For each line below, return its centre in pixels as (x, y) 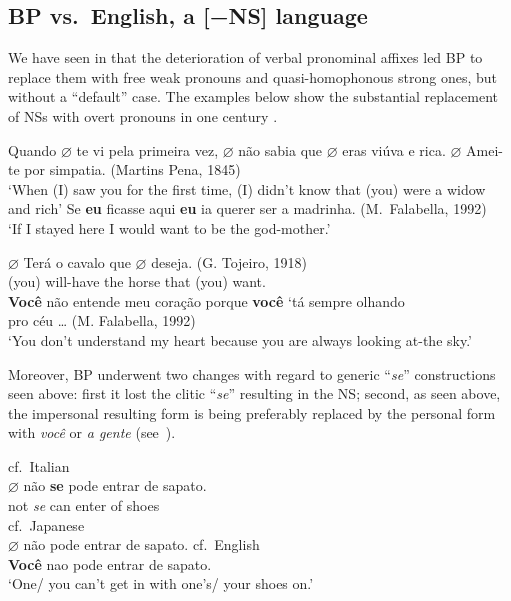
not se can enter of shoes (84, 505)
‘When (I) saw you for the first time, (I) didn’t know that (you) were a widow (247, 188)
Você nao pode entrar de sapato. (110, 563)
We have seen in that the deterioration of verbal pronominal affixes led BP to (245, 57)
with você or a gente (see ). (92, 432)
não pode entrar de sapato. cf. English (141, 544)
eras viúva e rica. (394, 149)
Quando (32, 149)
